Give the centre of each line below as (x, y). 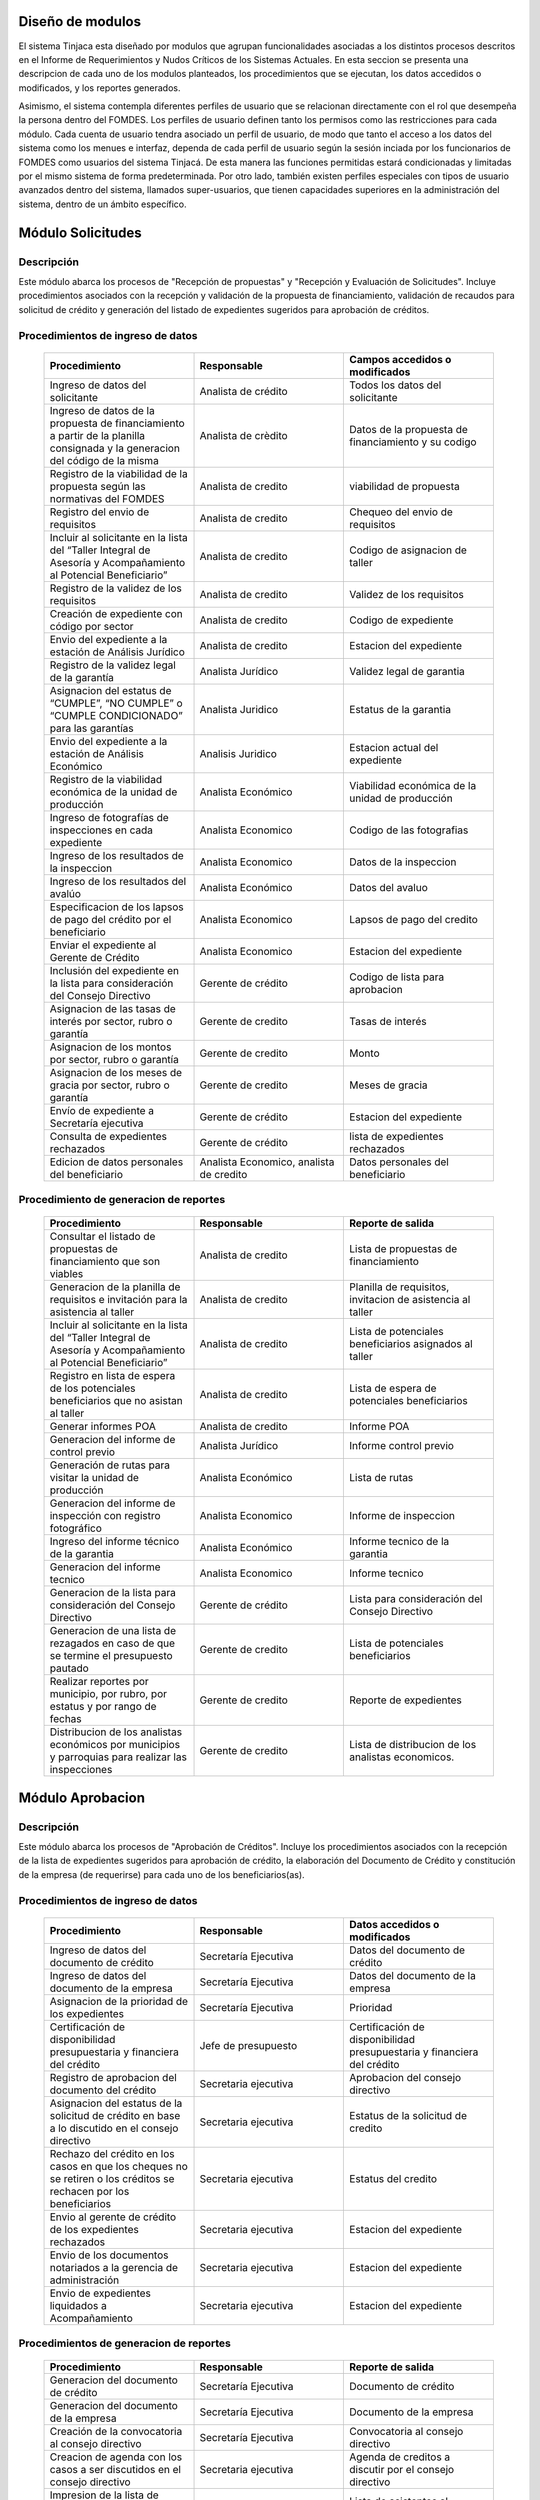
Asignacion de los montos (110, 1047)
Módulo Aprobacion (81, 1797)
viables (66, 1274)
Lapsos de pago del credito (414, 919)
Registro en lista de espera (112, 1376)
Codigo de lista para (397, 977)
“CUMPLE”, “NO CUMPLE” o (116, 703)
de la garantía (82, 677)
